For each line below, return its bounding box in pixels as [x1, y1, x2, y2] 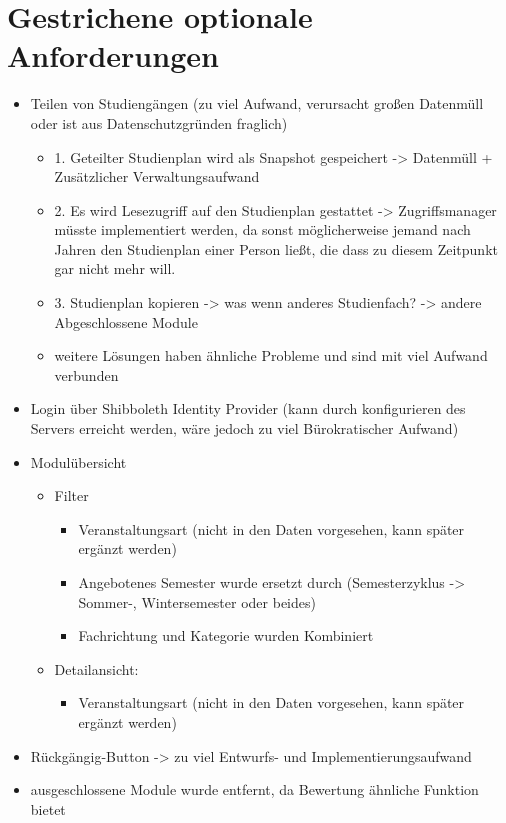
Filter [54, 485, 89, 506]
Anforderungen [7, 35, 219, 76]
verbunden [54, 364, 119, 385]
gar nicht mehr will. [54, 258, 176, 279]
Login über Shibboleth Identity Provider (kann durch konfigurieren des [30, 398, 466, 419]
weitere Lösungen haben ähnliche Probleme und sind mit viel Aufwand [54, 345, 488, 366]
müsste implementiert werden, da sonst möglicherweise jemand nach [54, 219, 471, 240]
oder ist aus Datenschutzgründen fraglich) [30, 112, 288, 133]
